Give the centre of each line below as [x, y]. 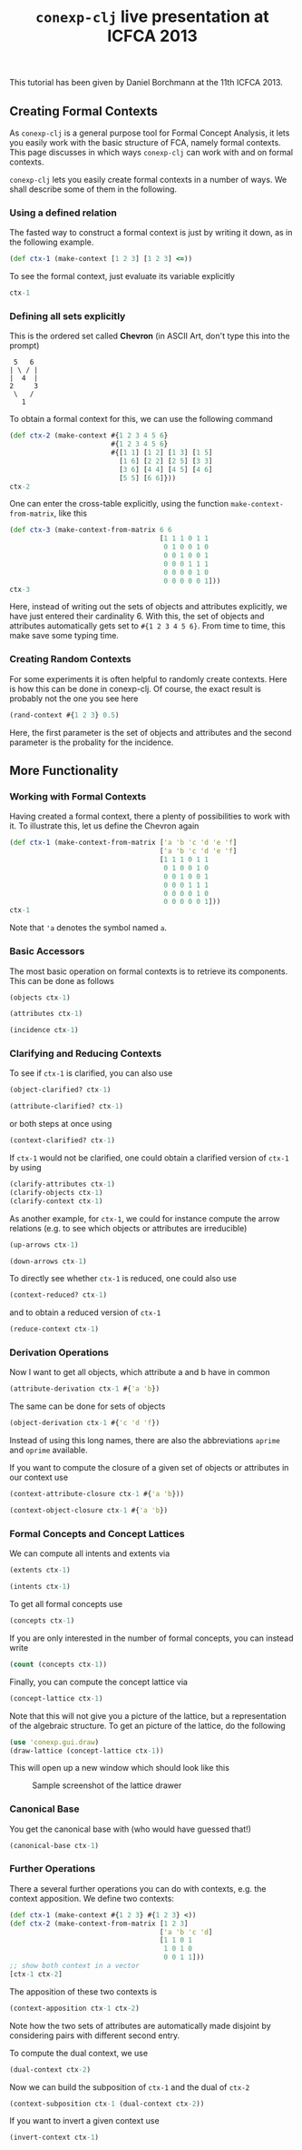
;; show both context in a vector [75, 1966]
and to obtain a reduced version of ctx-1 [85, 1312]
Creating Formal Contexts [84, 111]
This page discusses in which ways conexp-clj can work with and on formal [151, 152]
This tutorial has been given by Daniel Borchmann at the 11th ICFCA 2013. [146, 83]
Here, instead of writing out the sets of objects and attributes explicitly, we [148, 607]
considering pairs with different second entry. [95, 2035]
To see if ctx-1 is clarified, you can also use [91, 1073]
